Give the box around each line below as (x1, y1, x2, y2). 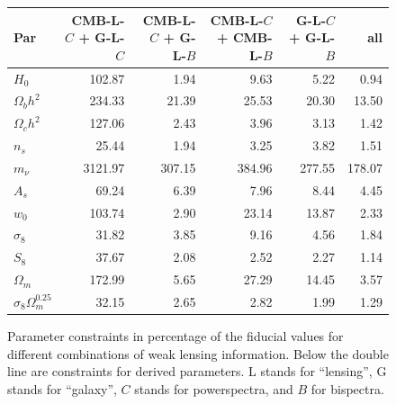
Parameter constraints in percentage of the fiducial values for (7, 327, 344, 346)
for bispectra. (310, 379, 384, 398)
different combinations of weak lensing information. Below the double (7, 344, 389, 363)
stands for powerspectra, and (134, 379, 293, 398)
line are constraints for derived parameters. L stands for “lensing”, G (7, 362, 387, 381)
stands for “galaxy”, (7, 379, 117, 398)
